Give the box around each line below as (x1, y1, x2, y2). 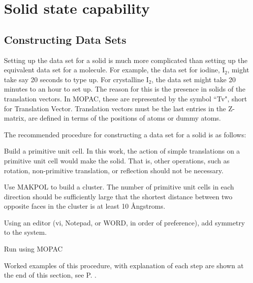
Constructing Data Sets (4, 31, 126, 47)
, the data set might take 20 (151, 74, 236, 84)
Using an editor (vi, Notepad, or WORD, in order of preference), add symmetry (4, 217, 245, 227)
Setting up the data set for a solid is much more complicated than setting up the (4, 55, 248, 65)
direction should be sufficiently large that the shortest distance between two (4, 191, 233, 201)
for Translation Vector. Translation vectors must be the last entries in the (4, 103, 226, 113)
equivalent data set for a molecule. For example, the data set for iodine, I (4, 64, 225, 75)
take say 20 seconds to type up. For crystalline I (4, 74, 149, 84)
